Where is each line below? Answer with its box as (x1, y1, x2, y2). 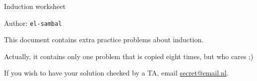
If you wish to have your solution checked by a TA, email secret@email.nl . (4, 68, 229, 78)
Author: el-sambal (4, 17, 62, 28)
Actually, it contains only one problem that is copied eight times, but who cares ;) (4, 51, 254, 61)
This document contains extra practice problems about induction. (4, 34, 204, 45)
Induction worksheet (4, 1, 66, 11)
